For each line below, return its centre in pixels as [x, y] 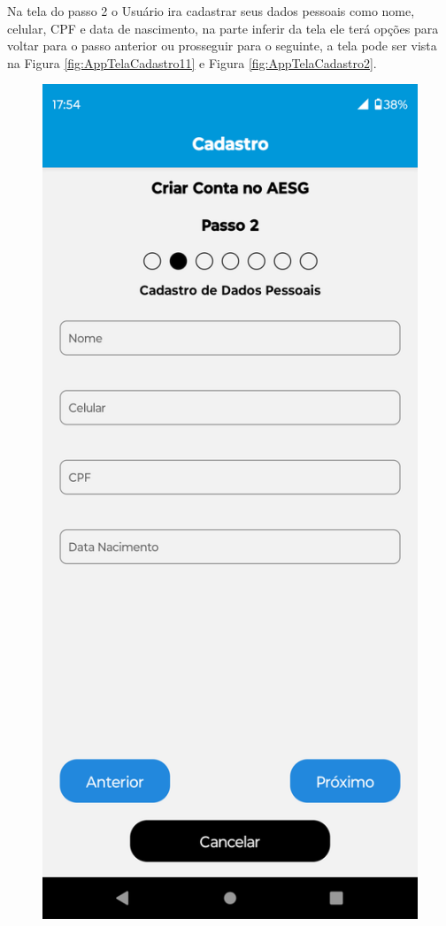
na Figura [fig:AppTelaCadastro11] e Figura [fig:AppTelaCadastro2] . [192, 62]
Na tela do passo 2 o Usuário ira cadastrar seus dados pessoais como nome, [211, 11]
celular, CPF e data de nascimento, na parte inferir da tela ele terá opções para [223, 28]
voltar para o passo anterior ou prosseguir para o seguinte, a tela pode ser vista [222, 46]
